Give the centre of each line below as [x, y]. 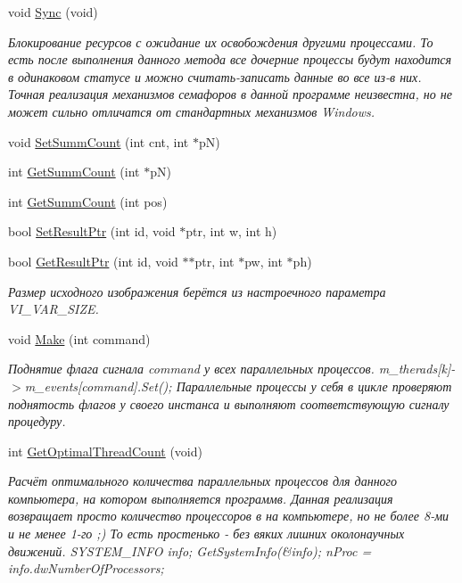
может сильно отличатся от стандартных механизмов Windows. [192, 111]
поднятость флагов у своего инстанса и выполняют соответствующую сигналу [229, 403]
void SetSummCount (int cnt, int [99, 141]
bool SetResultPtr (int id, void [92, 231]
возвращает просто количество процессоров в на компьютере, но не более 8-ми [229, 516]
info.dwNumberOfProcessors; [86, 568]
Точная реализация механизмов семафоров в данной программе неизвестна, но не [230, 94]
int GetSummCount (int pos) [88, 201]
